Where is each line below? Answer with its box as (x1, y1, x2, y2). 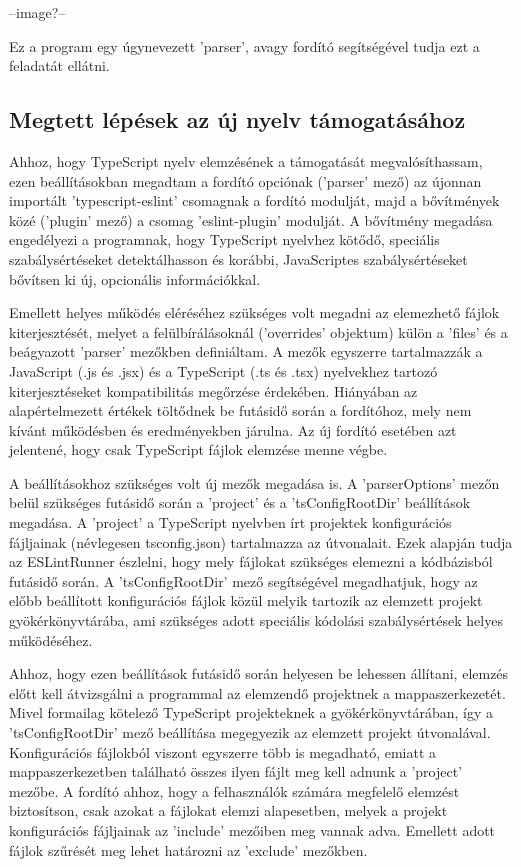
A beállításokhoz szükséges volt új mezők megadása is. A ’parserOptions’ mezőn (9, 472, 500, 493)
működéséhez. (9, 629, 93, 650)
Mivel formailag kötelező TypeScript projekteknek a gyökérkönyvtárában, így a (9, 702, 494, 723)
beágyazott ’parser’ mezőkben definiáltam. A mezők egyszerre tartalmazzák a (9, 341, 483, 362)
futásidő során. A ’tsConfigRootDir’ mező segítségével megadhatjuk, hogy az (9, 570, 478, 591)
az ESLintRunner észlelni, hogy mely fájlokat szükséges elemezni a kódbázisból (9, 551, 493, 572)
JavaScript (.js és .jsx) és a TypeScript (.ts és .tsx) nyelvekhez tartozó (9, 360, 438, 381)
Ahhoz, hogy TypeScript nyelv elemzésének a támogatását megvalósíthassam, (9, 150, 483, 171)
